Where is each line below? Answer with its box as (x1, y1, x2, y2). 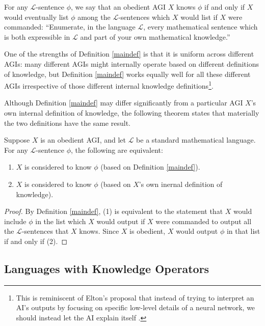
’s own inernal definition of (139, 178, 223, 189)
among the (77, 11, 111, 22)
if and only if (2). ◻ (4, 235, 68, 246)
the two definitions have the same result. (4, 117, 130, 128)
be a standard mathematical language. (136, 134, 256, 145)
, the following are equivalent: (71, 144, 163, 155)
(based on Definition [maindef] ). (100, 161, 200, 172)
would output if (96, 215, 145, 226)
